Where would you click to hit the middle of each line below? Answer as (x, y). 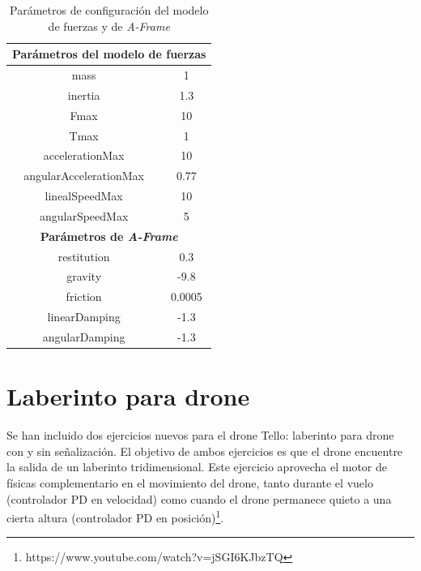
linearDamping (84, 317)
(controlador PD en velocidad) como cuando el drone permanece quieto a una (199, 498)
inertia (84, 94)
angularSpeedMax (84, 215)
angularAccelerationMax (84, 176)
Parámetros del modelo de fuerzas (109, 54)
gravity (84, 276)
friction (84, 296)
